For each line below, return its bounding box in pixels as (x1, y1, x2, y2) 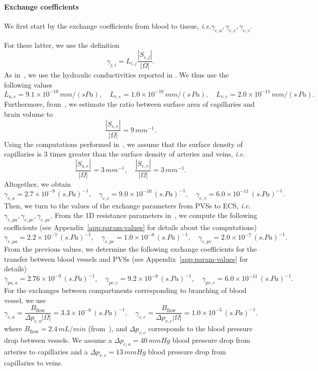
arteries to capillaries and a (4, 346, 88, 356)
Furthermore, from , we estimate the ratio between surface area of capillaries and (4, 99, 255, 109)
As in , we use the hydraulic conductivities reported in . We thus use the (4, 69, 229, 80)
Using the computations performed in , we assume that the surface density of (4, 138, 243, 149)
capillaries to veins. (4, 357, 63, 368)
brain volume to (4, 108, 53, 119)
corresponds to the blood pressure (148, 323, 253, 334)
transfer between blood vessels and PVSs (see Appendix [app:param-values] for (4, 253, 248, 264)
